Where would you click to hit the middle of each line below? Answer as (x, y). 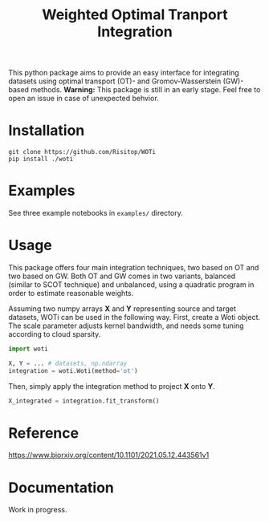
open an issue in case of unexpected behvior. (84, 99)
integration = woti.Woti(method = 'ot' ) (73, 370)
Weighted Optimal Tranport (135, 15)
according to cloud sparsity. (55, 334)
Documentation (61, 488)
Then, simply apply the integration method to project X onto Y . (112, 386)
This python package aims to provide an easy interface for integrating (124, 73)
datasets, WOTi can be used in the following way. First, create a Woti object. (134, 317)
